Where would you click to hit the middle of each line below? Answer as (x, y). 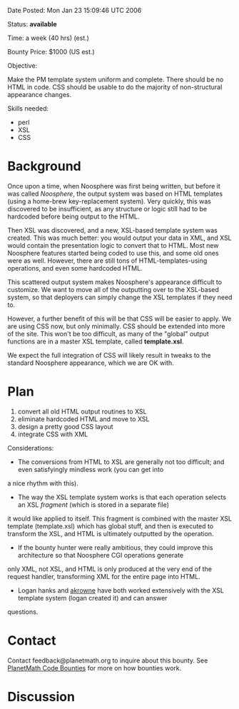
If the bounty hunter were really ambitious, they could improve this (115, 547)
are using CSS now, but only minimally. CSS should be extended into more (116, 326)
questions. (23, 612)
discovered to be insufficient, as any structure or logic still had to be (107, 208)
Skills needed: (28, 109)
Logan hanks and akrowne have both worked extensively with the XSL (121, 590)
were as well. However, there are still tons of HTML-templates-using (107, 261)
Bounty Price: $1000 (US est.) (51, 52)
